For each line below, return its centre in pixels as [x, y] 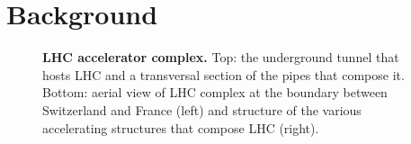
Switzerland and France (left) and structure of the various [202, 109]
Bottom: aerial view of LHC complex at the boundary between [215, 92]
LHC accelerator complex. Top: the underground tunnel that [221, 57]
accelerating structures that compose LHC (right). [181, 127]
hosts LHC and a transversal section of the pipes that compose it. [223, 74]
